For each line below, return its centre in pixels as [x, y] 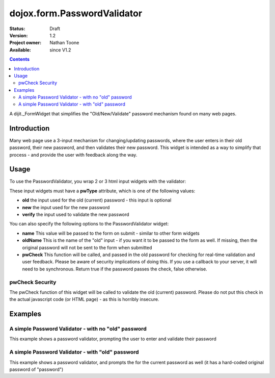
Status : [17, 29]
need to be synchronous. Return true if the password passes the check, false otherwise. [115, 269]
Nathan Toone [64, 43]
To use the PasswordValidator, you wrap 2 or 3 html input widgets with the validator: [98, 182]
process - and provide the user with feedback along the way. [73, 155]
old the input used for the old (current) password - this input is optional [97, 200]
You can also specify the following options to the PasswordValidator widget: [89, 224]
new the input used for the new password [66, 207]
